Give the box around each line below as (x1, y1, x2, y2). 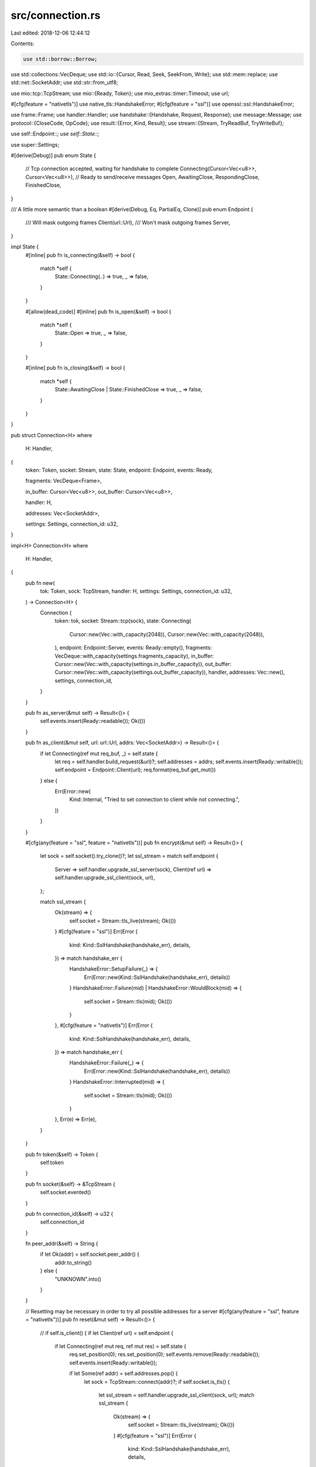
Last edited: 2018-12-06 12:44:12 (11, 29, 90, 36)
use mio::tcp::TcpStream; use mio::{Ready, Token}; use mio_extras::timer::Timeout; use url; (11, 90, 229, 97)
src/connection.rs (11, 9, 101, 22)
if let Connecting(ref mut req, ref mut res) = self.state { (54, 1343, 187, 1350)
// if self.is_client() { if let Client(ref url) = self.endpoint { (40, 1329, 174, 1336)
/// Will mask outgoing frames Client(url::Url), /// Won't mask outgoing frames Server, (25, 219, 231, 226)
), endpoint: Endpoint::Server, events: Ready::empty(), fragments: (54, 644, 212, 651)
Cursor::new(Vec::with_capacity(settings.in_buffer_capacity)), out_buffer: (54, 661, 232, 667)
